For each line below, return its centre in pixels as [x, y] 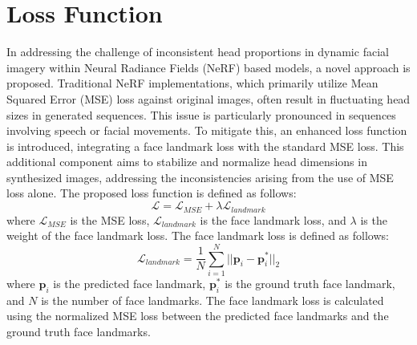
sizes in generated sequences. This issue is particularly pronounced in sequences [201, 114]
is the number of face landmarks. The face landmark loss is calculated [213, 300]
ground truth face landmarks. [79, 331]
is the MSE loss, [110, 219]
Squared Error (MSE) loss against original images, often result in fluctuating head [208, 98]
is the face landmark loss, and [273, 219]
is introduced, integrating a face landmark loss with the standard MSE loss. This [205, 146]
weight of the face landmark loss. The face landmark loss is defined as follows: [198, 235]
